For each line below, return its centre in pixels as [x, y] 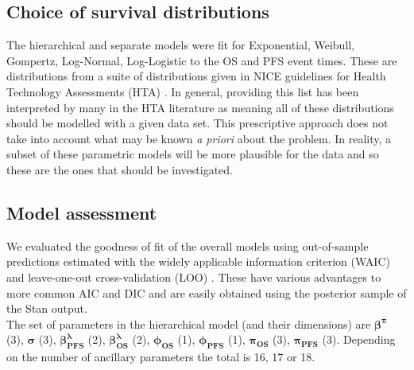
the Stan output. [47, 308]
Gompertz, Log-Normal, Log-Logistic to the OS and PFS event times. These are [202, 60]
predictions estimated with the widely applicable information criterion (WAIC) [198, 261]
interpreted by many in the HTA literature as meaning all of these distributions [200, 107]
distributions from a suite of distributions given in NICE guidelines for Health [196, 76]
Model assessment [82, 212]
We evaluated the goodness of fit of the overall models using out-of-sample [188, 245]
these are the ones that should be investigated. [120, 169]
